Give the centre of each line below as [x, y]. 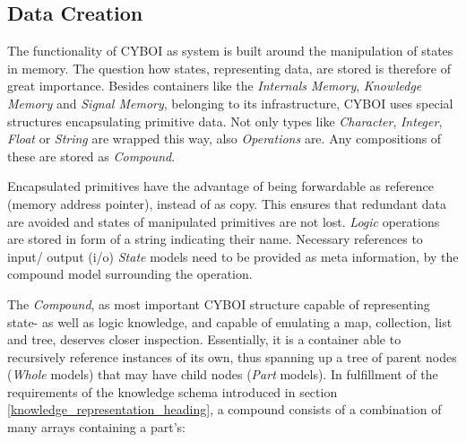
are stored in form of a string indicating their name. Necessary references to [215, 239]
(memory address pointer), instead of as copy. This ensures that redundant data [227, 203]
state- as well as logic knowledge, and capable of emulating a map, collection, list [230, 321]
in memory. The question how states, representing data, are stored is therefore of [229, 68]
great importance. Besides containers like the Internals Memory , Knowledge [215, 86]
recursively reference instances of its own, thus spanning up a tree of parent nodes [232, 356]
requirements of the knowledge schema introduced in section [173, 391]
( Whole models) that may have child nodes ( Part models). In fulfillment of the [223, 374]
